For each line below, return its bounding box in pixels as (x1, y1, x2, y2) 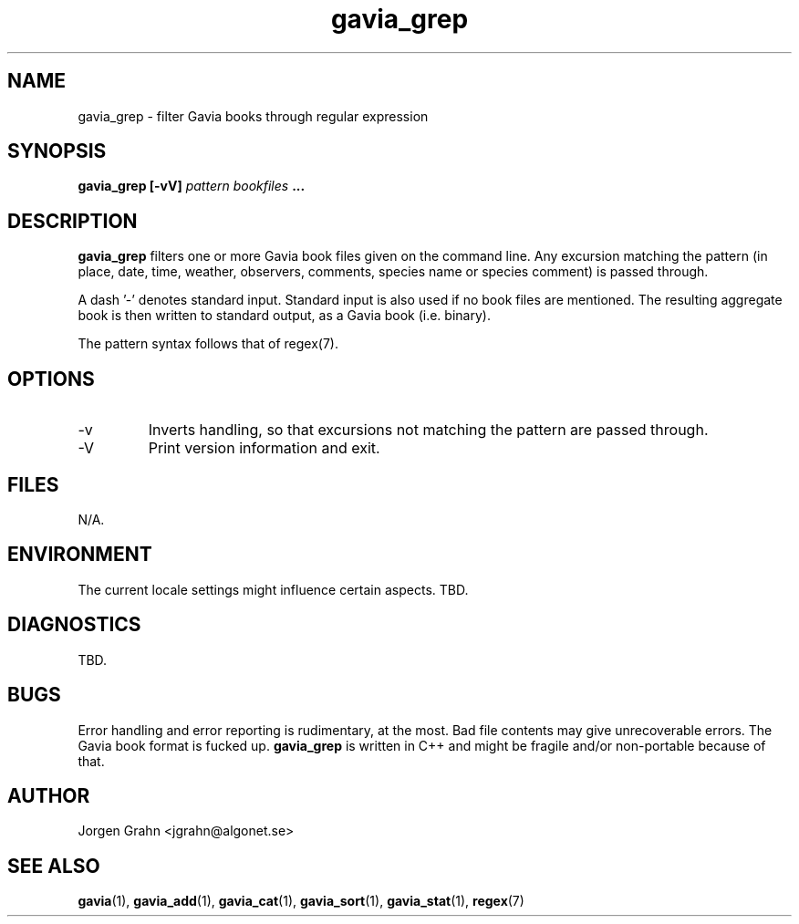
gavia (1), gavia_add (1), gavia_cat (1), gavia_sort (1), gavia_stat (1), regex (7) (78, 893, 524, 909)
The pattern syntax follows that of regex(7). (78, 336, 338, 352)
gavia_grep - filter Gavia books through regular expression (78, 108, 429, 124)
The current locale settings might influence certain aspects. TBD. (78, 581, 469, 597)
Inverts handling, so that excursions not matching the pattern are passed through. (148, 420, 709, 440)
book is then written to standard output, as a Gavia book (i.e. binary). (78, 307, 491, 324)
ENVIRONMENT (7, 543, 152, 566)
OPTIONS (7, 367, 95, 390)
